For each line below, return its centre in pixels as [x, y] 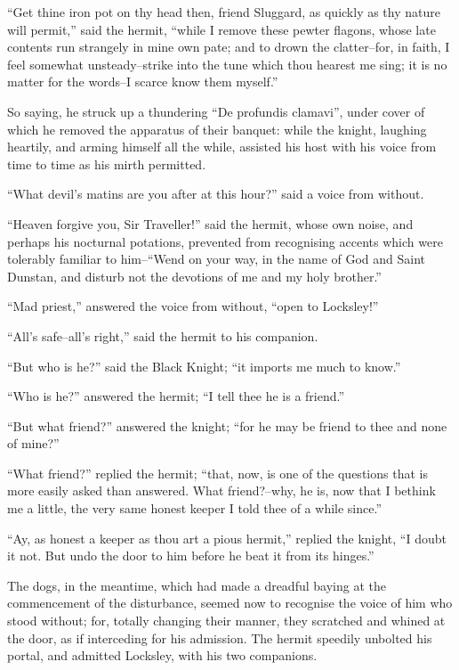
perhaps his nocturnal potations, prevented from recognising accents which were [225, 241]
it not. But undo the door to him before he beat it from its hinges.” [191, 556]
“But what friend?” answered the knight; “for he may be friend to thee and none [227, 425]
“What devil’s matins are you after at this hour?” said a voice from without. [216, 194]
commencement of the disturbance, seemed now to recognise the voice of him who [230, 603]
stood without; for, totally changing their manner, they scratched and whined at [226, 621]
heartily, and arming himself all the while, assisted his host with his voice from [222, 147]
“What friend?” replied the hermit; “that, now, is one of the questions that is [217, 473]
